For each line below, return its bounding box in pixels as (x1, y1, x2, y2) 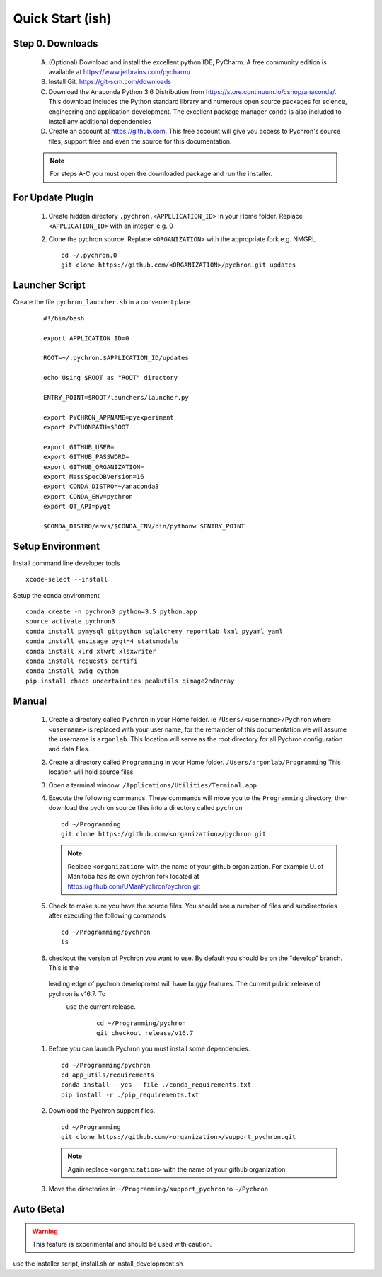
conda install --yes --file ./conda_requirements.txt (61, 1081, 251, 1089)
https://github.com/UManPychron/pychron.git (67, 882, 201, 891)
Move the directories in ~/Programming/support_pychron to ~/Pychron (48, 1185, 269, 1194)
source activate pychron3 (25, 618, 116, 625)
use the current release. (66, 1002, 136, 1011)
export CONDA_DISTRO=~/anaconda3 (43, 483, 159, 491)
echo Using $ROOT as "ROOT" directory (43, 374, 178, 382)
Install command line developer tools (13, 559, 120, 567)
